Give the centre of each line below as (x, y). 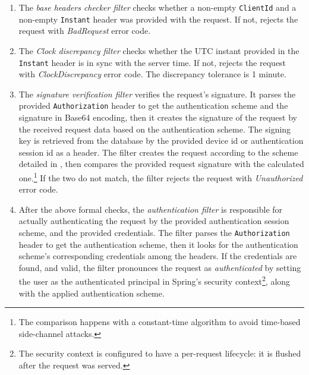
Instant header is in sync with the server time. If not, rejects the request (152, 62)
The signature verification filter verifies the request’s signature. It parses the (157, 94)
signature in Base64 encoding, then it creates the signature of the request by (158, 117)
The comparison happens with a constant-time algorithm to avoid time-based (160, 322)
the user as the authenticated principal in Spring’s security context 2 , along (154, 281)
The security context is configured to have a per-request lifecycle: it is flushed (160, 353)
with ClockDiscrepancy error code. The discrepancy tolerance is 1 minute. (152, 74)
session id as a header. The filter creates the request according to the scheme (158, 152)
